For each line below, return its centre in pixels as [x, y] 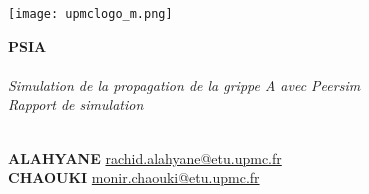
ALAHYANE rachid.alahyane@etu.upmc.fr [145, 157]
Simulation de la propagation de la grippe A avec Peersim [184, 84]
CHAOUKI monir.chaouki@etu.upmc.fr [134, 177]
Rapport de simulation [76, 104]
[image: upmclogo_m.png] [90, 14]
